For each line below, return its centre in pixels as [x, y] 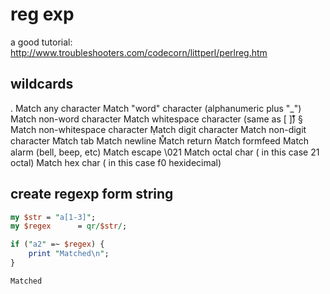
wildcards [42, 84]
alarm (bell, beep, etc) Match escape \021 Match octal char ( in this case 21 [165, 152]
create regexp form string [92, 194]
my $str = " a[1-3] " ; [53, 217]
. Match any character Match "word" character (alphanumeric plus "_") [156, 108]
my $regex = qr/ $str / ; [69, 226]
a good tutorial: [41, 42]
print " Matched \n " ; [69, 254]
